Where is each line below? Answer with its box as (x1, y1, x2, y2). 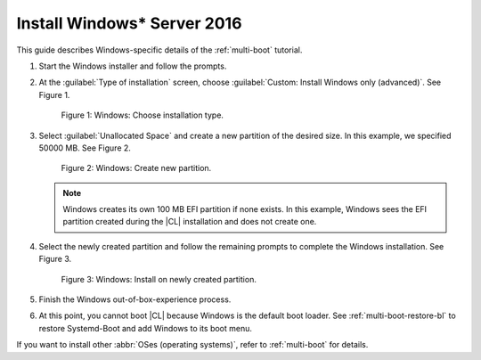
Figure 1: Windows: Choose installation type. (61, 110, 224, 120)
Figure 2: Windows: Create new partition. (61, 163, 212, 174)
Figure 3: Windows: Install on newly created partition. (61, 274, 257, 284)
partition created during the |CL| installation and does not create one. (62, 217, 317, 227)
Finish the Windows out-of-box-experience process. (38, 294, 232, 305)
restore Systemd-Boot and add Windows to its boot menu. (38, 323, 253, 333)
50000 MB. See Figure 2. (38, 143, 131, 153)
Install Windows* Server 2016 (16, 13, 242, 33)
